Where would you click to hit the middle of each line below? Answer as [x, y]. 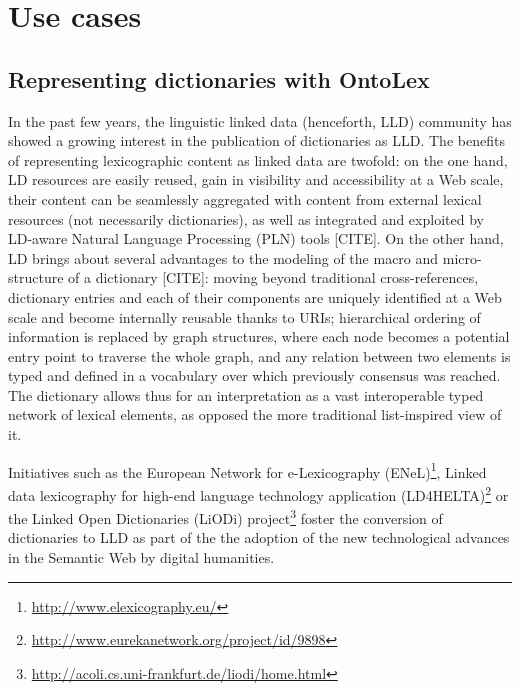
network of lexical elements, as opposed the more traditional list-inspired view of [255, 414]
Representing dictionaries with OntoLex [219, 78]
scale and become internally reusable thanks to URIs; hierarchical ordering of [244, 316]
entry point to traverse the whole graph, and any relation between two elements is [259, 355]
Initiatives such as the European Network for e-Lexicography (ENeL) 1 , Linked [247, 470]
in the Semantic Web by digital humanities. [141, 557]
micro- [462, 257]
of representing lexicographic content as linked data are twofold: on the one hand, [258, 159]
